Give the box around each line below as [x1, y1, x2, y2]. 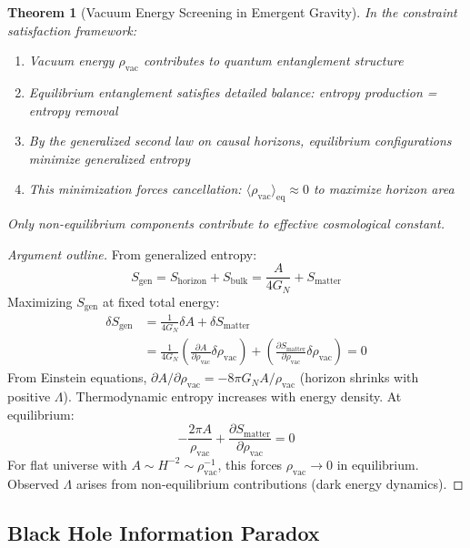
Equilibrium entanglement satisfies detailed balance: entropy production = [28, 82, 437, 101]
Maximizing [7, 291, 73, 310]
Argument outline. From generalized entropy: [7, 244, 257, 263]
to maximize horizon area [313, 179, 455, 198]
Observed [7, 473, 59, 492]
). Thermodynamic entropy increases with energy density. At [63, 386, 402, 405]
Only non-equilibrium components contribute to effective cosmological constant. [7, 214, 445, 233]
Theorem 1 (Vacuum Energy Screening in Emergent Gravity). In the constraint [7, 3, 457, 21]
